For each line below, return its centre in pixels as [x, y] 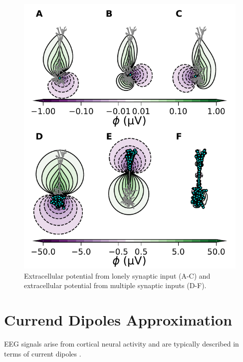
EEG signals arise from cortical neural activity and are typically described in [121, 343]
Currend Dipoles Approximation [118, 319]
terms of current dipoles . [43, 353]
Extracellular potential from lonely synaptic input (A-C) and [117, 275]
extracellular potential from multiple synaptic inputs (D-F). [115, 285]
